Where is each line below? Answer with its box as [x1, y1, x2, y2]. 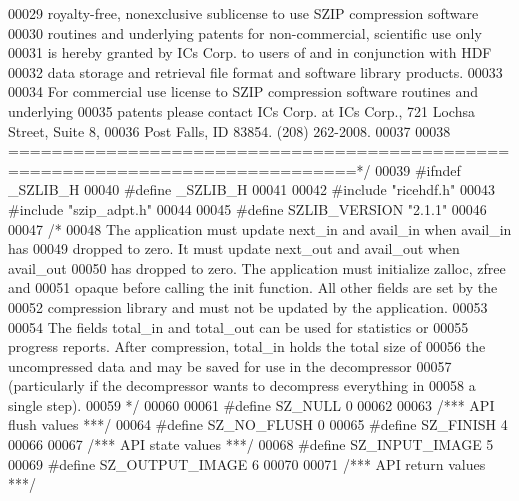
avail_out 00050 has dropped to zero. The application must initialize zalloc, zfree [8, 257, 506, 278]
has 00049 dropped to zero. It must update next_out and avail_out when [8, 238, 460, 259]
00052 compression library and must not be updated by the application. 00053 [8, 296, 488, 317]
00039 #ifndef [375, 159, 461, 180]
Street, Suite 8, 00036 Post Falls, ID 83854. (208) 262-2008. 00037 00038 [8, 120, 451, 141]
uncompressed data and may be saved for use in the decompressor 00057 [8, 355, 452, 376]
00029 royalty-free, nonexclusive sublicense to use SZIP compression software [8, 3, 479, 23]
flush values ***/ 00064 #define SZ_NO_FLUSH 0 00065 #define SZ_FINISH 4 [8, 414, 508, 435]
